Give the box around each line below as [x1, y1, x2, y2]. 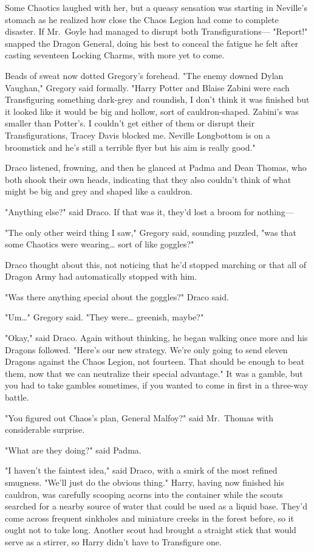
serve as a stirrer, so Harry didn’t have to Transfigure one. [5, 535, 222, 548]
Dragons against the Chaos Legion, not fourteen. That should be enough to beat [5, 355, 305, 368]
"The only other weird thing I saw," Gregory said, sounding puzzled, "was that [5, 226, 296, 238]
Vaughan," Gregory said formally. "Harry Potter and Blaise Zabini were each [5, 81, 290, 94]
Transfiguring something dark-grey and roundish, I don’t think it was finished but [5, 93, 310, 106]
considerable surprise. [5, 423, 85, 436]
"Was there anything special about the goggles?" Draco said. [5, 290, 229, 303]
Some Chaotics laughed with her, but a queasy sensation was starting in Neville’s [5, 1, 307, 13]
